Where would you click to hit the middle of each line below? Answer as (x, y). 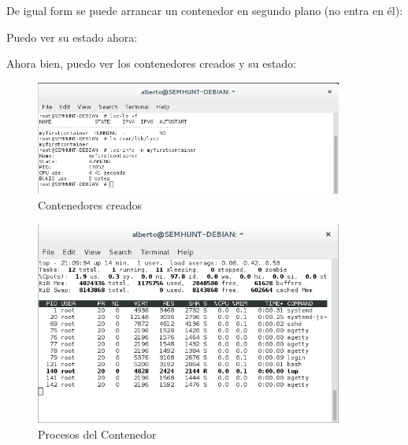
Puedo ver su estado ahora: (72, 37)
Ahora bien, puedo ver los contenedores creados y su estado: (152, 63)
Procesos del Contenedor (97, 434)
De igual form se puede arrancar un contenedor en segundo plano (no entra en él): (205, 10)
